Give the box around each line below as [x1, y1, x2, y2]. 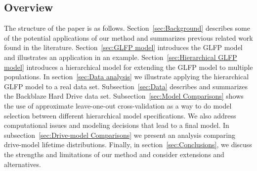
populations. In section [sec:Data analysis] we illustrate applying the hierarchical [4, 71, 249, 82]
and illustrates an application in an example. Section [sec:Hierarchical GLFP [4, 52, 237, 62]
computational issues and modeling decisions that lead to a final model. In [4, 120, 229, 130]
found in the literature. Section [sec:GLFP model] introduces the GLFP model [4, 42, 243, 53]
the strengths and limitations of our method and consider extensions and [4, 149, 224, 159]
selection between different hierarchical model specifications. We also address [4, 110, 236, 120]
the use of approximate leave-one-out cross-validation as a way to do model [4, 100, 232, 111]
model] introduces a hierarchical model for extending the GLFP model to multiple [4, 61, 253, 72]
